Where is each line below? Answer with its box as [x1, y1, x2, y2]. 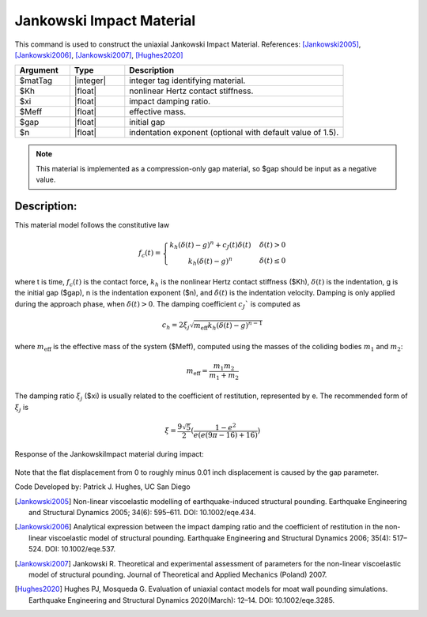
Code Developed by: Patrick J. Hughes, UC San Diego [14, 482, 191, 491]
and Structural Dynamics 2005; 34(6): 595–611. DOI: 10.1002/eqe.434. [28, 507, 256, 517]
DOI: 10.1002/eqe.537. [44, 544, 116, 554]
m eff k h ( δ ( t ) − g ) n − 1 [193, 319, 263, 332]
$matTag [19, 75, 53, 86]
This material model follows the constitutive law [14, 220, 170, 230]
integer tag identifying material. [129, 75, 246, 86]
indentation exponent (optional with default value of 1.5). [129, 127, 339, 138]
